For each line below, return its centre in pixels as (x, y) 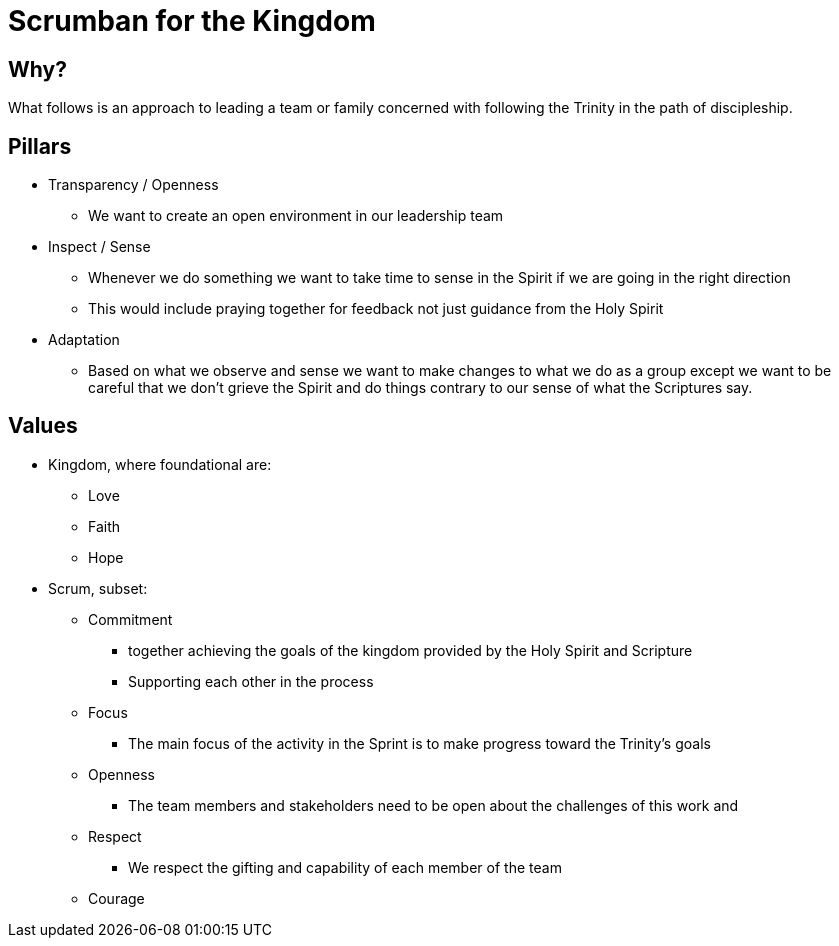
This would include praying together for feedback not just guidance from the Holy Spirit (376, 309)
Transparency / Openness (133, 185)
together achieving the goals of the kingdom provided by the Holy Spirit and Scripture (410, 650)
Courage (116, 898)
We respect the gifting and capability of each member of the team (345, 867)
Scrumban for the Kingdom (192, 21)
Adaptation (84, 340)
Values (43, 426)
